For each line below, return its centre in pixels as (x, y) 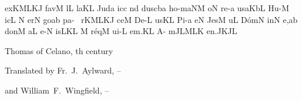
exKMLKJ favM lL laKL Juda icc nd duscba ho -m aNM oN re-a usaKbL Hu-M (147, 8)
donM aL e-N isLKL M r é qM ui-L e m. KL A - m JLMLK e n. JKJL (121, 31)
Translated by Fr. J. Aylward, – (63, 70)
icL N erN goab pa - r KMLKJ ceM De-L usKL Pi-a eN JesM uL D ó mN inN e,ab (151, 19)
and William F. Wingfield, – (57, 90)
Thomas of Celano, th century (59, 50)
